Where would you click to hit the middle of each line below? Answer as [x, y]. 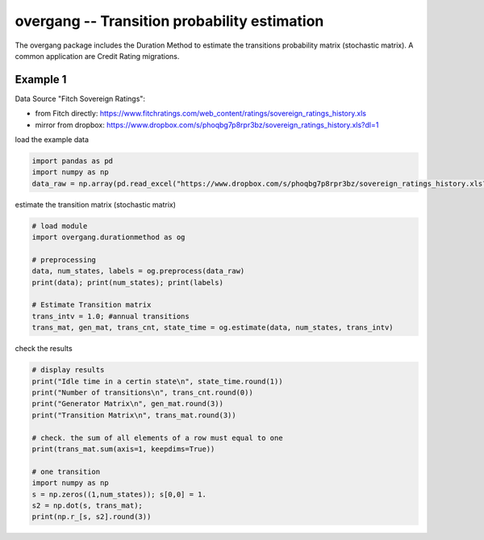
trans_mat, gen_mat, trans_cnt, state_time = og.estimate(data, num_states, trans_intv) [213, 328]
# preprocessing [64, 260]
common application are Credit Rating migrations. [97, 56]
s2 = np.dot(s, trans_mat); [87, 505]
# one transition [66, 471]
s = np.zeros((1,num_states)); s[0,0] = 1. [119, 494]
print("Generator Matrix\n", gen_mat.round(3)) [127, 404]
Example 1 [41, 80]
